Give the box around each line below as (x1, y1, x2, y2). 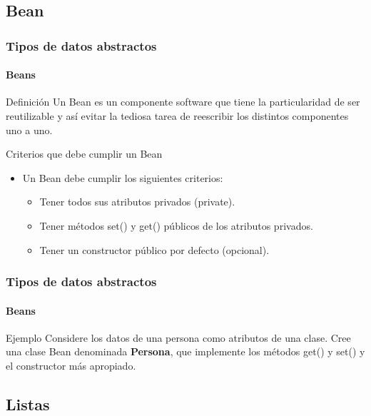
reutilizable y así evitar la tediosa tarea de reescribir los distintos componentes (6, 108, 349, 123)
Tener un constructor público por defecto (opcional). (39, 242, 270, 257)
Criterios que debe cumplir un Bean (6, 146, 163, 161)
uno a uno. (6, 122, 53, 137)
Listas (6, 392, 50, 415)
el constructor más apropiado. (6, 358, 136, 372)
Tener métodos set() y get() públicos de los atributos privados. (39, 218, 313, 233)
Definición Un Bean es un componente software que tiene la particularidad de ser (6, 94, 360, 109)
